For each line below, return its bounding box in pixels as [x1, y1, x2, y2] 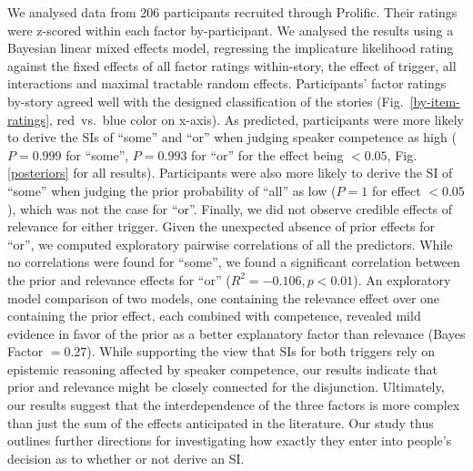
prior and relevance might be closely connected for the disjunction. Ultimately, [7, 377, 445, 396]
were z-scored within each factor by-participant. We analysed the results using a [7, 20, 454, 39]
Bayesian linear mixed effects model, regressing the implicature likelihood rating [7, 38, 454, 57]
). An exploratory [353, 270, 451, 289]
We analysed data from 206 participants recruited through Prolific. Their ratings [7, 3, 458, 21]
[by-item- [409, 91, 460, 110]
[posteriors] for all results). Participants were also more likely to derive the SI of [7, 163, 453, 182]
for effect [371, 180, 421, 200]
